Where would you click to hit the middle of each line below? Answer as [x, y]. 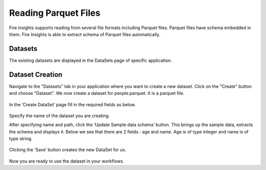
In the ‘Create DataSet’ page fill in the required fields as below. [72, 104]
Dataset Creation [36, 74]
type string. [21, 139]
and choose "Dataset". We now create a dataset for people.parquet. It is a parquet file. [97, 93]
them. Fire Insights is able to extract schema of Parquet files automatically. [85, 34]
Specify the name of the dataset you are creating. [60, 116]
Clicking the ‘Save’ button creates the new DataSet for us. [68, 150]
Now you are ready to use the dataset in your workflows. [66, 161]
